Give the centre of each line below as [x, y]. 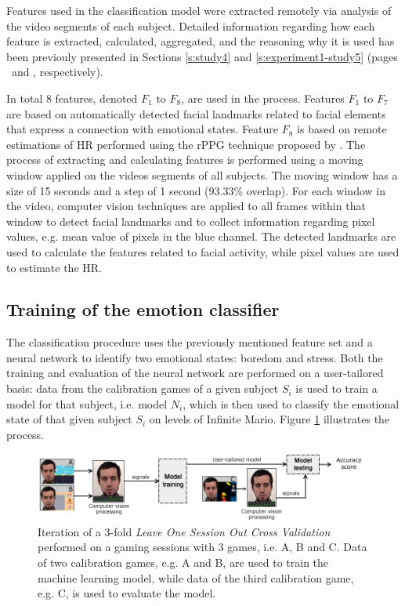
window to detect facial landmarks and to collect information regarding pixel [191, 221]
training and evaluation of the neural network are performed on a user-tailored [195, 373]
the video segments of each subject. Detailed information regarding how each [191, 25]
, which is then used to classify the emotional [291, 403]
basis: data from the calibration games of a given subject [143, 388]
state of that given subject [69, 419]
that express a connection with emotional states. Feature [143, 129]
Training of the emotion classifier [143, 309]
